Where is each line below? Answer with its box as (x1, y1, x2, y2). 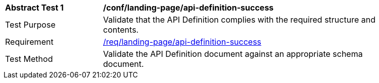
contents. (103, 25, 139, 35)
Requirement (5, 37, 54, 47)
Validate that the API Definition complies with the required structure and (103, 15, 375, 25)
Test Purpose (5, 20, 56, 30)
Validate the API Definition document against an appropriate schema (103, 49, 363, 59)
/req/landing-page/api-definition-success (103, 37, 262, 47)
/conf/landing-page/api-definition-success (103, 3, 274, 13)
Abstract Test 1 (5, 3, 64, 13)
